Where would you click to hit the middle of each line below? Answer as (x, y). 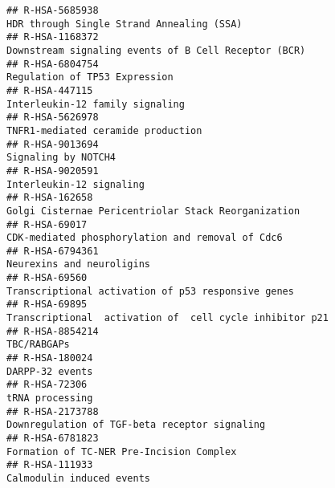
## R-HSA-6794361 (53, 251)
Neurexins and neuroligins (78, 264)
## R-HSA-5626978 (53, 118)
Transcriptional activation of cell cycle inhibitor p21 (167, 318)
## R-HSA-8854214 (53, 331)
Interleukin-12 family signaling (96, 104)
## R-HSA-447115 (50, 90)
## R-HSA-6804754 (53, 64)
